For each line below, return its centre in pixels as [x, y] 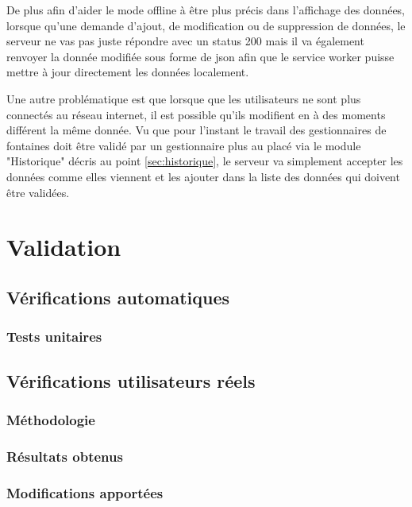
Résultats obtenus [65, 456]
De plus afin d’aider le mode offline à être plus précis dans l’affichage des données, [206, 10]
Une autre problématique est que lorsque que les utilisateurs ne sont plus [184, 98]
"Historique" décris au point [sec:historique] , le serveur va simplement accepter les [205, 161]
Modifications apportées [85, 492]
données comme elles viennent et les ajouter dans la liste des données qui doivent [203, 176]
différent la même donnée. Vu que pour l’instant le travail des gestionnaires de [196, 130]
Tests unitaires [54, 337]
